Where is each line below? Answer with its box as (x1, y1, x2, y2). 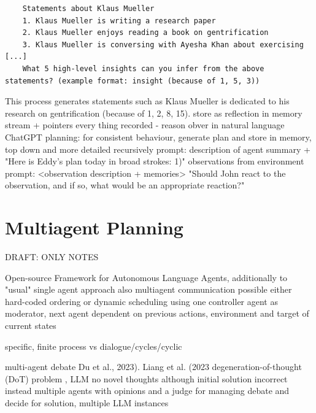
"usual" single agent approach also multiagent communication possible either (5, 283, 292, 296)
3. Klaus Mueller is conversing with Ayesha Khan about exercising (22, 40, 304, 49)
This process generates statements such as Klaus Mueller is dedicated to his (5, 95, 290, 107)
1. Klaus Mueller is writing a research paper (22, 16, 216, 25)
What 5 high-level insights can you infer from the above (22, 64, 264, 73)
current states (5, 319, 56, 331)
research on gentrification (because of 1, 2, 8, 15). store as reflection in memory (5, 106, 303, 119)
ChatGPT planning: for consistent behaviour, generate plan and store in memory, (5, 130, 312, 143)
